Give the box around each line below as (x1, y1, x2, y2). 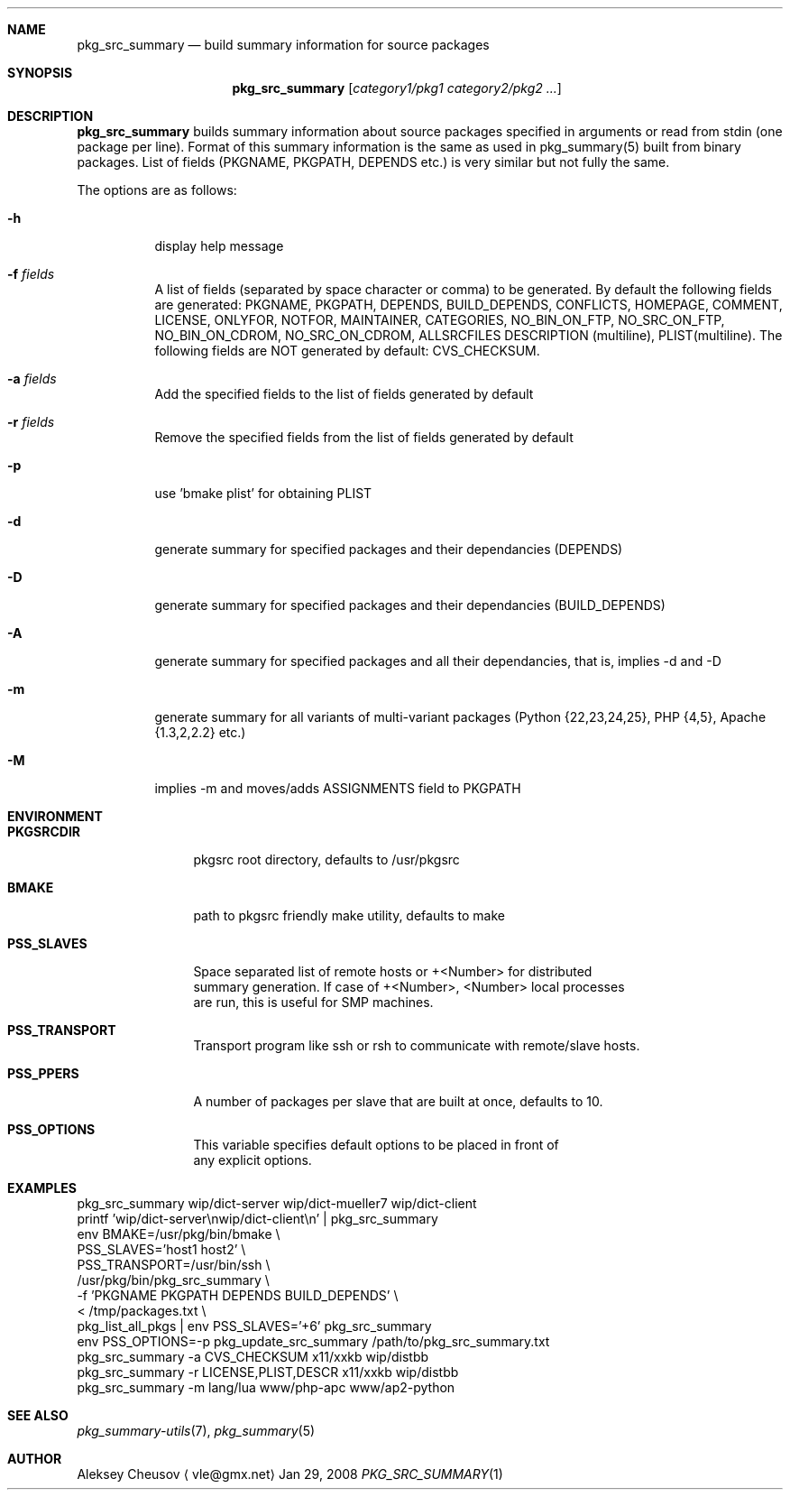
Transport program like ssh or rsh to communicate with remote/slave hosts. (193, 1038, 640, 1053)
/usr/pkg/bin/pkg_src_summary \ (77, 1272, 270, 1288)
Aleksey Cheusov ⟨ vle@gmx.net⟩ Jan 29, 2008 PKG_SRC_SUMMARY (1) (77, 1466, 503, 1482)
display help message (154, 238, 284, 254)
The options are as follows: (77, 182, 237, 198)
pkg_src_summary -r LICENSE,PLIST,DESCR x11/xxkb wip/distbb (77, 1364, 459, 1380)
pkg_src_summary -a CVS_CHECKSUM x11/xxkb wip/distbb (77, 1349, 429, 1364)
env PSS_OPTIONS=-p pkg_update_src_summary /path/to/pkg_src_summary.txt (77, 1334, 550, 1349)
